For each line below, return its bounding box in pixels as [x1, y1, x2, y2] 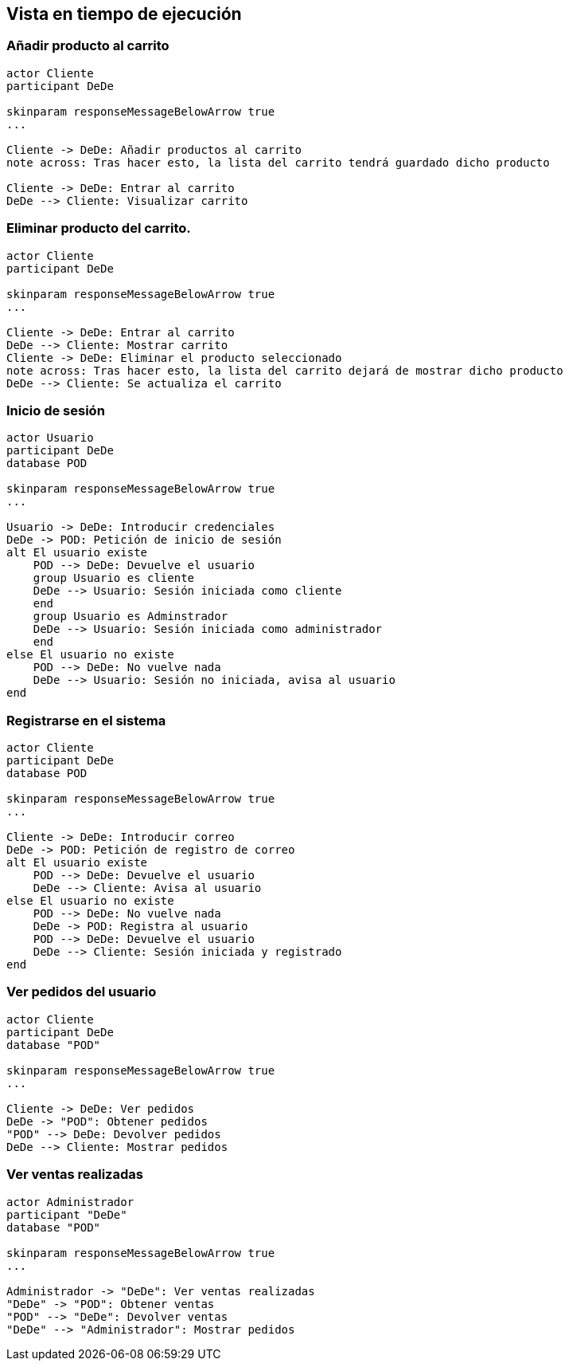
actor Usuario [6, 431, 94, 445]
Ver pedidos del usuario [6, 984, 157, 1000]
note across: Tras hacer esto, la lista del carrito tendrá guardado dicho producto [6, 155, 550, 169]
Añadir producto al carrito [6, 37, 170, 54]
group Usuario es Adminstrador [33, 610, 228, 623]
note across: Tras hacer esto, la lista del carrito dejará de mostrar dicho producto [6, 363, 563, 377]
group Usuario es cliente [33, 572, 195, 585]
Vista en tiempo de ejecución [6, 4, 242, 24]
